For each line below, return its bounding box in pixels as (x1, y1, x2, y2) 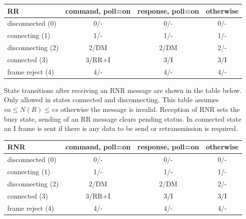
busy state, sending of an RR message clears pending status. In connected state (4, 113, 242, 124)
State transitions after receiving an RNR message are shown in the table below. (4, 85, 242, 95)
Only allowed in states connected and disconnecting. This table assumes (4, 94, 219, 105)
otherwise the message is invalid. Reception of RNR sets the (60, 104, 240, 114)
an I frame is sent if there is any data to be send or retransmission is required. (4, 123, 238, 133)
